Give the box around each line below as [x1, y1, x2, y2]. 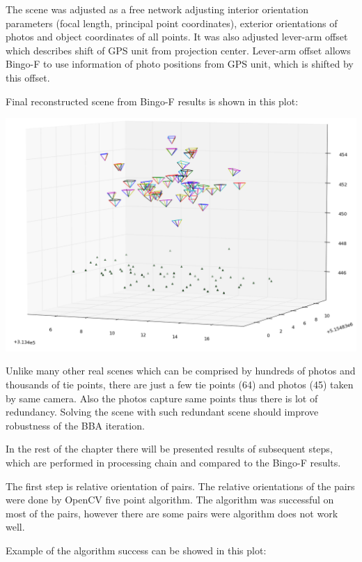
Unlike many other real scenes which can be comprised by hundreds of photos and [6, 363, 356, 378]
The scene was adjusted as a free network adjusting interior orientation [6, 2, 308, 16]
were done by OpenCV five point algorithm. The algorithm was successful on [6, 492, 334, 507]
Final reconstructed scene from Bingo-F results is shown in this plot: [6, 93, 299, 108]
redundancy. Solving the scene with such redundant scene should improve [6, 404, 319, 419]
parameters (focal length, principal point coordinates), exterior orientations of [6, 15, 338, 30]
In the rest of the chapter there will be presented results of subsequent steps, [6, 441, 333, 456]
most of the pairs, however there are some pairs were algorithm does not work [6, 506, 338, 520]
